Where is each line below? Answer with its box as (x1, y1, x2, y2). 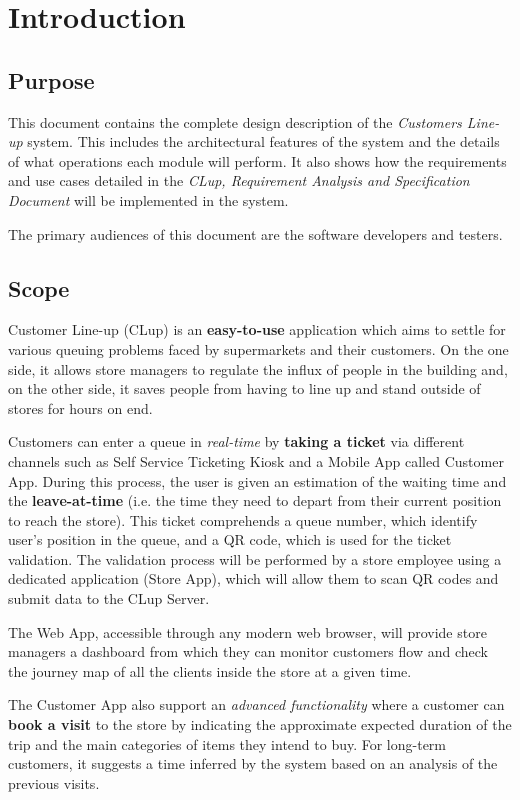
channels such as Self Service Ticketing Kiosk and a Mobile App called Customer (8, 450, 504, 471)
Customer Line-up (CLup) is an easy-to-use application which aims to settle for (8, 319, 506, 340)
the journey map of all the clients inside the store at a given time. (8, 660, 412, 681)
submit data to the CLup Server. (8, 588, 210, 609)
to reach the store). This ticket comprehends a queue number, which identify (8, 509, 478, 530)
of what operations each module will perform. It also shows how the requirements (8, 150, 507, 171)
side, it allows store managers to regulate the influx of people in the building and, (8, 358, 508, 379)
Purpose (8, 64, 95, 95)
